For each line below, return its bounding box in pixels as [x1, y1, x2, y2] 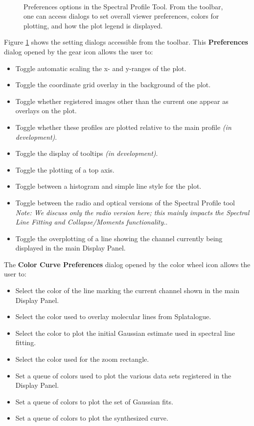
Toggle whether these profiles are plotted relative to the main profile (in [15, 122, 231, 132]
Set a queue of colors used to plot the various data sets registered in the [15, 370, 231, 380]
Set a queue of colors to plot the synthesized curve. [15, 413, 168, 423]
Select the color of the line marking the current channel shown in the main [15, 285, 239, 296]
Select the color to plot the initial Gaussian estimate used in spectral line [15, 327, 235, 338]
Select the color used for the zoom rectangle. [15, 354, 149, 364]
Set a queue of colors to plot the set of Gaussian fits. [15, 396, 173, 406]
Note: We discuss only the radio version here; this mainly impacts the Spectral [15, 207, 250, 217]
